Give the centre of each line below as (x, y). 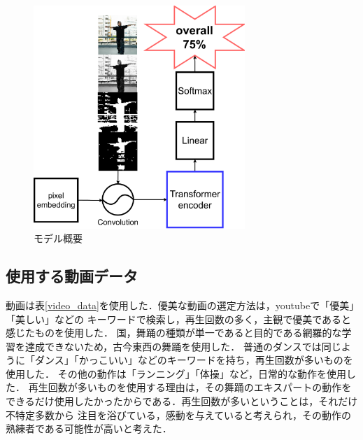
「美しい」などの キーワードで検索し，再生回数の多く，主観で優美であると (179, 319)
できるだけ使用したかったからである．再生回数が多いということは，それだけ (182, 401)
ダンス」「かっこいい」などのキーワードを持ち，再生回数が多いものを (194, 360)
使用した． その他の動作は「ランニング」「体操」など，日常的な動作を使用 (176, 373)
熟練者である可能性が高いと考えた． (89, 428)
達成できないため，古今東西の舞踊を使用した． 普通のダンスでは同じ (183, 346)
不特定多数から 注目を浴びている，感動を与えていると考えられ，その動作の (178, 414)
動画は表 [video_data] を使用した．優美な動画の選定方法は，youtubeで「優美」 (180, 305)
